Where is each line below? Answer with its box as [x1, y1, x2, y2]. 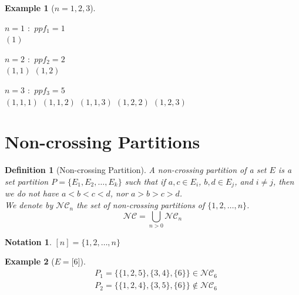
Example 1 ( [5, 2, 55, 13]
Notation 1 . [5, 235, 52, 247]
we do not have [5, 187, 59, 199]
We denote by [5, 198, 53, 211]
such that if [125, 175, 166, 187]
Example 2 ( [5, 255, 55, 267]
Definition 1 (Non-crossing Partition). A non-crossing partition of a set [5, 164, 267, 176]
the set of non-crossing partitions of [76, 198, 205, 211]
